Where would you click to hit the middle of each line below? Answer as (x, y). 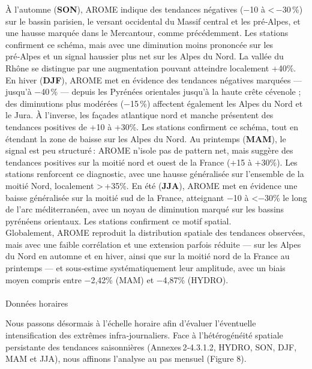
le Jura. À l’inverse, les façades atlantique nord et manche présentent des (139, 115)
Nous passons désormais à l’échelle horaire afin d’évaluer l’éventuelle (131, 323)
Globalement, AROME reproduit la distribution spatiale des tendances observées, (155, 232)
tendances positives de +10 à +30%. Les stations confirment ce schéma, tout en (152, 126)
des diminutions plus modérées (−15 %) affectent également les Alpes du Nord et (154, 103)
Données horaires (37, 303)
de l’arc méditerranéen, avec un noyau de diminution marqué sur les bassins (145, 209)
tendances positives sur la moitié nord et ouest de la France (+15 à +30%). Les (151, 162)
